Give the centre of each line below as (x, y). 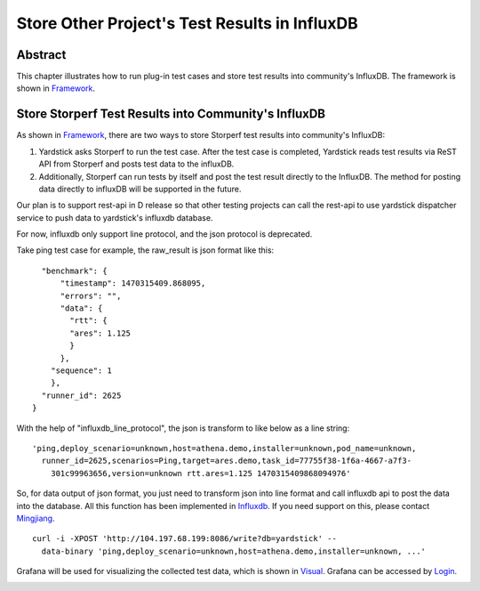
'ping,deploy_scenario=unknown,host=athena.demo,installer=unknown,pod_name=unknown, (224, 448)
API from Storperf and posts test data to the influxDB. (136, 164)
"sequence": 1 (81, 371)
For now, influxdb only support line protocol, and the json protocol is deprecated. (164, 234)
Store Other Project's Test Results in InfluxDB (188, 23)
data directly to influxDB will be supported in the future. (140, 189)
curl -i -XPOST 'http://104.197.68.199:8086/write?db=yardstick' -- (184, 539)
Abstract (41, 55)
